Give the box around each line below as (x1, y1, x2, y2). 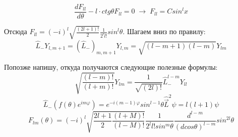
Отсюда (4, 26, 27, 37)
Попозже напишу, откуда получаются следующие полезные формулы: (4, 62, 218, 72)
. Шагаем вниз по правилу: (123, 26, 206, 37)
